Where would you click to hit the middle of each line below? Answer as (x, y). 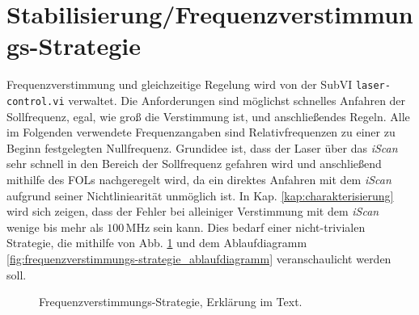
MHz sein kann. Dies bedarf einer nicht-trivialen (245, 227)
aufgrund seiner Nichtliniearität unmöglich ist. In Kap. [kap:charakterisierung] (200, 195)
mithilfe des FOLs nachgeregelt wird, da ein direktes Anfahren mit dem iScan (199, 179)
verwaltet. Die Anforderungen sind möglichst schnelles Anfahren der (237, 100)
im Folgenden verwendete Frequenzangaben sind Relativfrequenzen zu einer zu (201, 132)
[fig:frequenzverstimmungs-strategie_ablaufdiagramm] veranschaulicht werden (199, 258)
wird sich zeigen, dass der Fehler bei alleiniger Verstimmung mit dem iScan (193, 211)
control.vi (36, 101)
